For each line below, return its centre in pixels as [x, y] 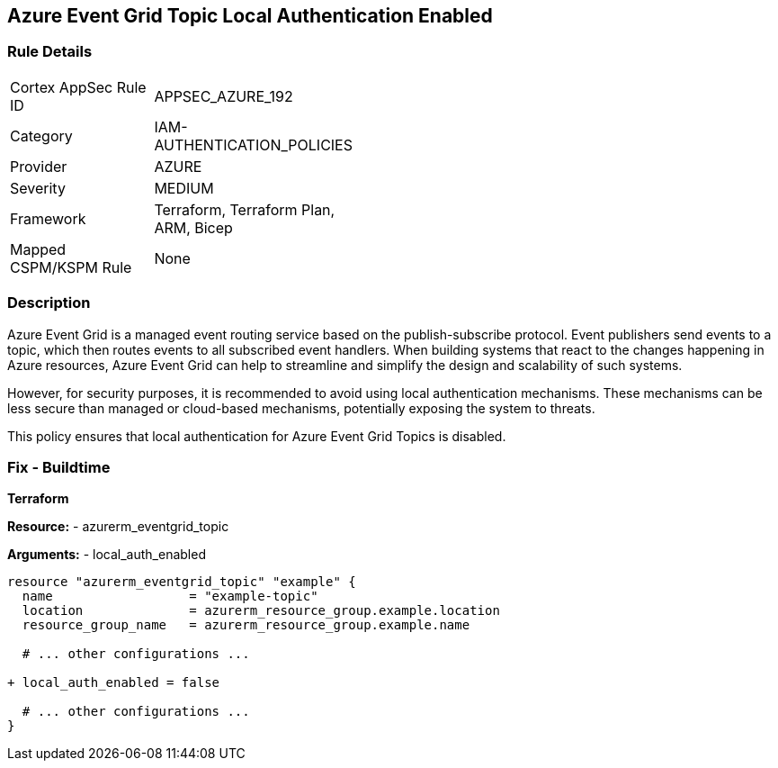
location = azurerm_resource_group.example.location [261, 611]
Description [49, 303]
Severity [38, 188]
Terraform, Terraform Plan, [245, 209]
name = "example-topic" [170, 596]
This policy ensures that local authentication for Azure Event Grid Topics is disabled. [257, 436]
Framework [48, 218]
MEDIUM [184, 188]
